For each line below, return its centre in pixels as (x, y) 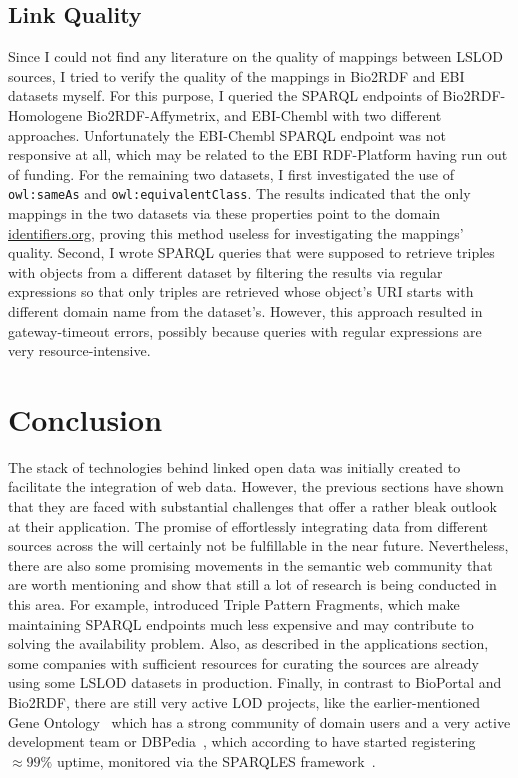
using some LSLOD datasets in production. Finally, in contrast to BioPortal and (255, 682)
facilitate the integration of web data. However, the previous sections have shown (256, 486)
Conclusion (85, 418)
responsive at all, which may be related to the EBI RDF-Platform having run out (258, 154)
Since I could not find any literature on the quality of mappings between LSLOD (256, 56)
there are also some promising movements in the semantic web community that (250, 564)
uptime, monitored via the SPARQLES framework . (216, 760)
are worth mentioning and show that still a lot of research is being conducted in (252, 584)
